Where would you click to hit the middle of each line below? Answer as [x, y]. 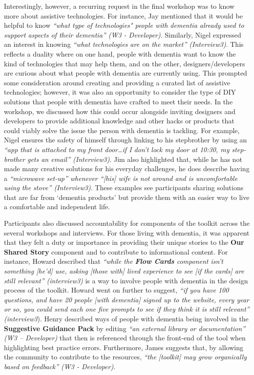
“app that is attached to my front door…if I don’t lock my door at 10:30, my [117, 149]
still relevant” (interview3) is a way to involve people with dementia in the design [126, 280]
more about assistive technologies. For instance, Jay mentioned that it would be [123, 15]
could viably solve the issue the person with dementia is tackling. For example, [122, 130]
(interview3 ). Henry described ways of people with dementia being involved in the [126, 318]
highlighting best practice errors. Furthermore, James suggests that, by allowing [124, 347]
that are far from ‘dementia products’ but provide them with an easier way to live [127, 197]
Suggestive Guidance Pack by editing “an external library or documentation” [125, 328]
